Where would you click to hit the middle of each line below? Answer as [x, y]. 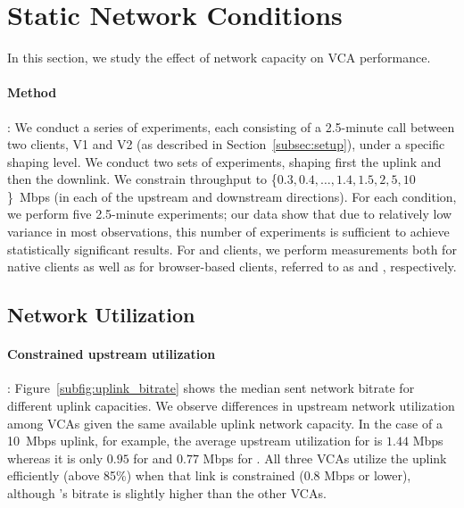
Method [32, 92]
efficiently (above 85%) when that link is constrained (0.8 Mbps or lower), [209, 475]
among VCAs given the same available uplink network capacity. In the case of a [225, 423]
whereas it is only [55, 458]
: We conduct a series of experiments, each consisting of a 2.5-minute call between [231, 126]
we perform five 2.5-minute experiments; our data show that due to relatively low [230, 214]
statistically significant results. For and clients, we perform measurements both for [232, 249]
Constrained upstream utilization [112, 354]
